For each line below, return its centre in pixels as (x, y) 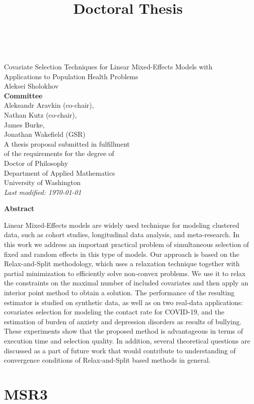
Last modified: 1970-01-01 (43, 192)
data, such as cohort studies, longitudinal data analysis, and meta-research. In (122, 234)
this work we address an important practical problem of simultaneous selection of (127, 244)
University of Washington (42, 182)
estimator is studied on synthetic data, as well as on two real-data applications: (124, 302)
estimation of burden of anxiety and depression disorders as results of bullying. (123, 321)
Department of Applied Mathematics (60, 172)
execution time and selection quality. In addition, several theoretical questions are (127, 341)
